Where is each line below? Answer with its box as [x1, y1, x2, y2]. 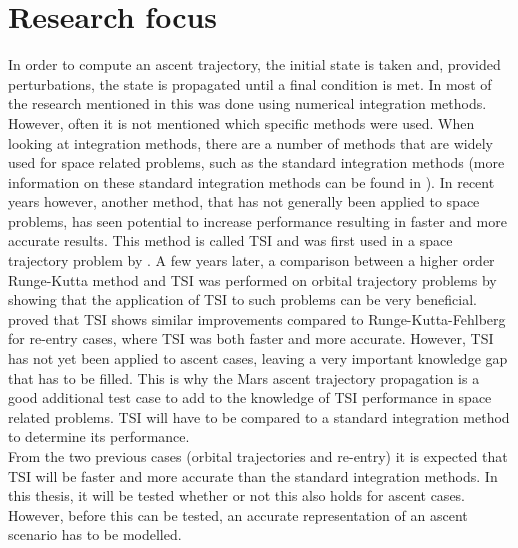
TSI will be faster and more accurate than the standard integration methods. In [8, 465, 498, 486]
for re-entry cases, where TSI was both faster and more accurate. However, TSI [8, 328, 494, 349]
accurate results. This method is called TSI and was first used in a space [8, 230, 453, 251]
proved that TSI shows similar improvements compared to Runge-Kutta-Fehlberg [8, 308, 506, 329]
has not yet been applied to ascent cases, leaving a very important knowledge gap [8, 348, 508, 369]
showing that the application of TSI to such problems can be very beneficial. [8, 289, 477, 310]
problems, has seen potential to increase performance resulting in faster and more [8, 210, 507, 231]
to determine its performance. [8, 426, 190, 447]
